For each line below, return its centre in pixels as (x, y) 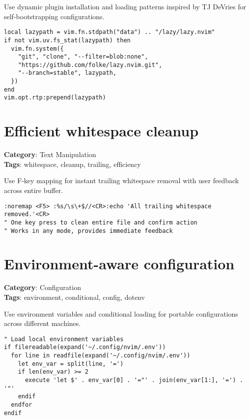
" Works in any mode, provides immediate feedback (88, 231)
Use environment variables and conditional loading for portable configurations (121, 313)
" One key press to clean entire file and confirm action (101, 222)
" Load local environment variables (64, 339)
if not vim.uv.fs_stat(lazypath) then (67, 40)
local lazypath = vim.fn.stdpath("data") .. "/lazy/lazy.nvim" (110, 32)
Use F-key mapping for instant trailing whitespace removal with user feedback (122, 180)
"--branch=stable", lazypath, (67, 73)
